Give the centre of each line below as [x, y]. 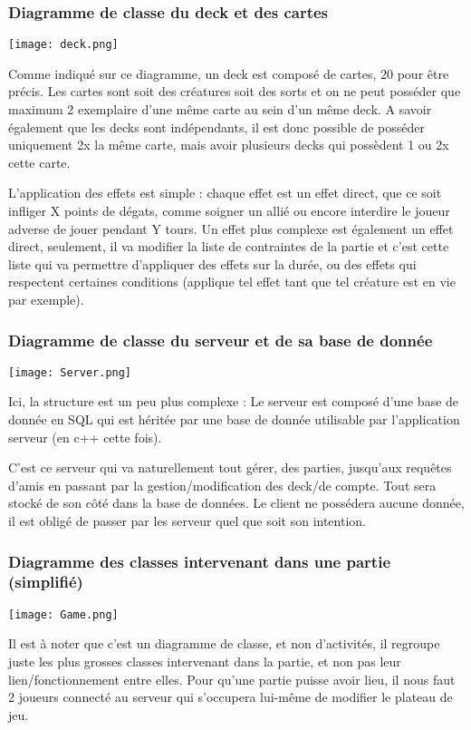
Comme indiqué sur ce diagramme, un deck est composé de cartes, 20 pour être [229, 73]
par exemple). [46, 299]
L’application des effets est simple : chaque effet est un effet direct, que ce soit [225, 193]
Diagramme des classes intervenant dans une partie [200, 561]
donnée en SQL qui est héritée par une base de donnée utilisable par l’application [234, 419]
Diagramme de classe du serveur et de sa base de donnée [221, 340]
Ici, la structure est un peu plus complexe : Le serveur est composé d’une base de [234, 401]
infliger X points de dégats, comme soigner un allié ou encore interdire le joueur [229, 211]
